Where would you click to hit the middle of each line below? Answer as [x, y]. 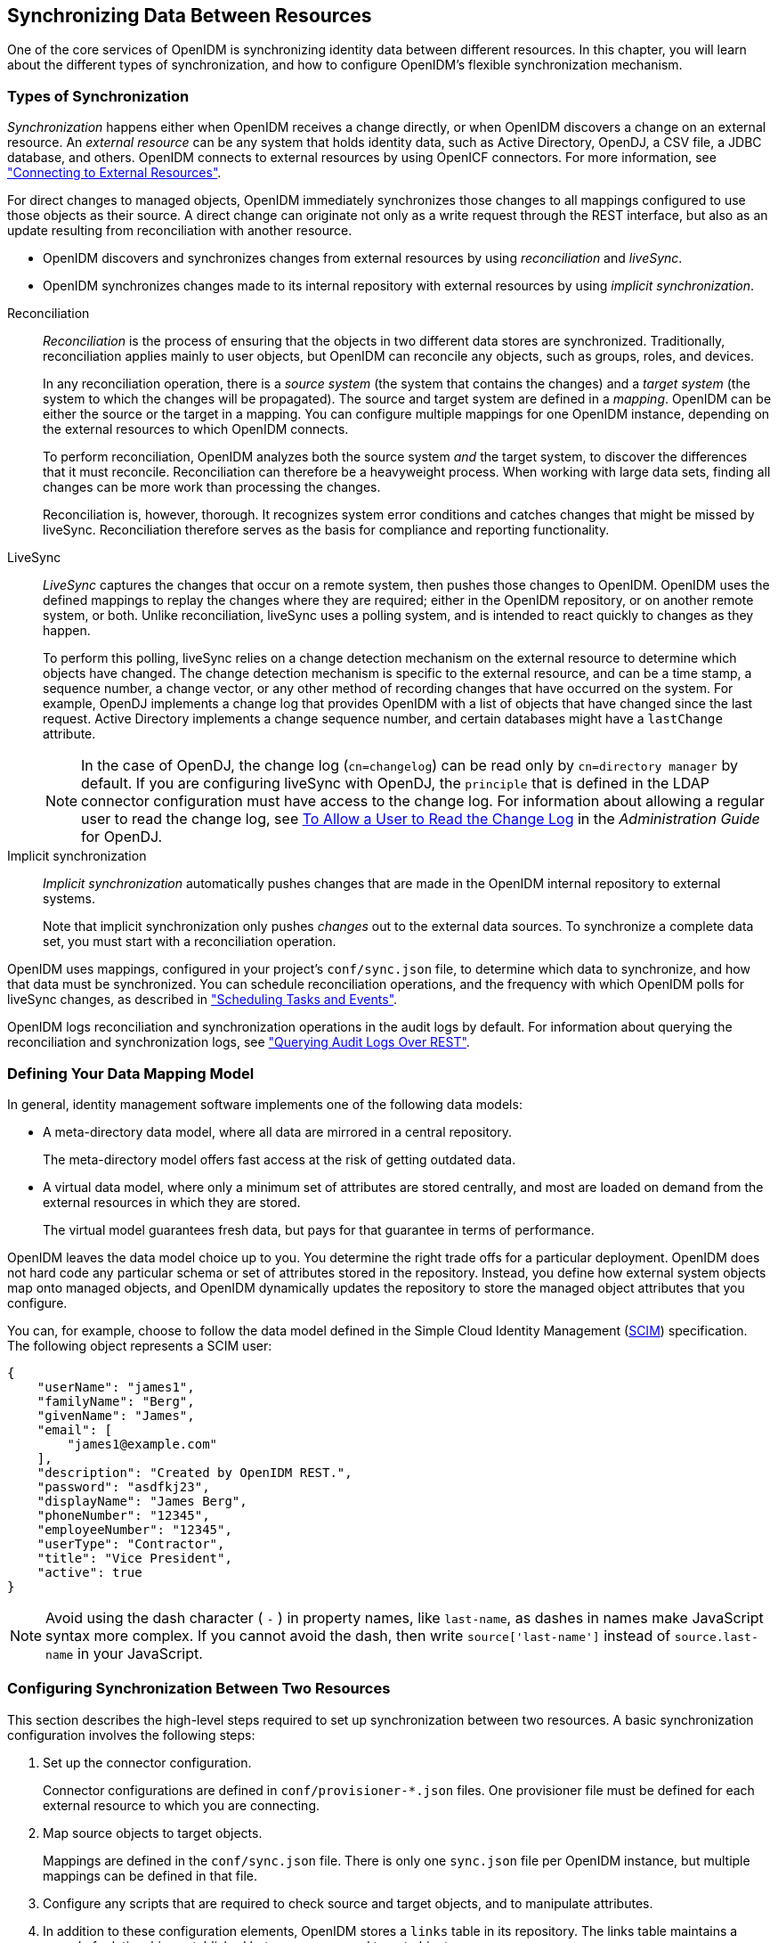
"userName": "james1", [116, 1387]
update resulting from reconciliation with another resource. [180, 231]
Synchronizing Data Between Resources [190, 16]
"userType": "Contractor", [131, 1543]
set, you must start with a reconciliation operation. [190, 942]
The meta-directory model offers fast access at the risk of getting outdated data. [280, 1159]
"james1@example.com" [142, 1444]
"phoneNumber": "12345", [123, 1515]
